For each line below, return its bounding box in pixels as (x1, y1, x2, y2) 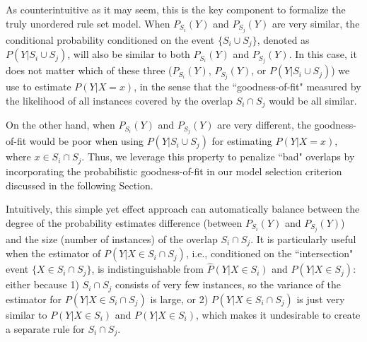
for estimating (211, 134, 272, 148)
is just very (296, 291, 345, 306)
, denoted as (257, 32, 310, 47)
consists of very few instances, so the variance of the (115, 277, 342, 292)
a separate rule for (6, 321, 85, 336)
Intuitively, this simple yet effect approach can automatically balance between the (6, 201, 360, 216)
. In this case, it (289, 47, 357, 61)
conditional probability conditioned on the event (6, 32, 215, 47)
